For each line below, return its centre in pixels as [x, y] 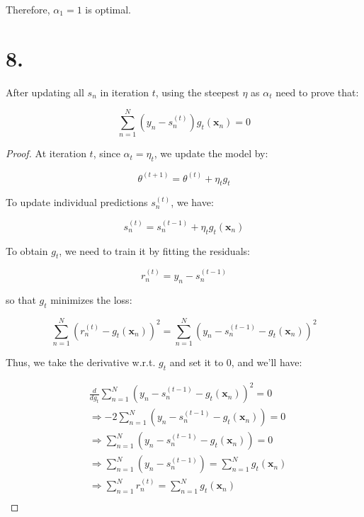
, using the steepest [197, 92]
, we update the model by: [211, 153]
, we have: [192, 202]
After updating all [45, 92]
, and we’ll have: [267, 362]
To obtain [27, 250]
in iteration [124, 92]
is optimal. [108, 9]
